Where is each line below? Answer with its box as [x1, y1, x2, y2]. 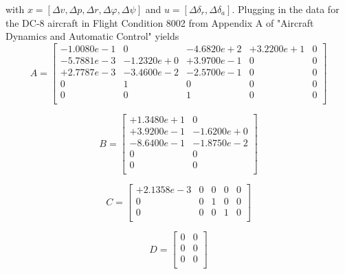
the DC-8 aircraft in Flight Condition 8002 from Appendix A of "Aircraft [5, 15, 314, 30]
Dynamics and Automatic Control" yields [5, 29, 179, 43]
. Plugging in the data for [232, 2, 340, 16]
